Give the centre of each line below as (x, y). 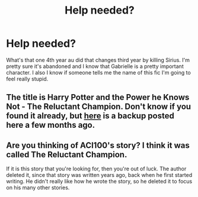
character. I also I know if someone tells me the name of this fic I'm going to (98, 72)
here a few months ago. (51, 125)
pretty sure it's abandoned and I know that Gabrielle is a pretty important (95, 66)
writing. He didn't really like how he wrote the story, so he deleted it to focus (99, 182)
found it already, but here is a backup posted (90, 116)
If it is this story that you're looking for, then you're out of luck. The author (96, 169)
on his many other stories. (38, 188)
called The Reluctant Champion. (67, 154)
